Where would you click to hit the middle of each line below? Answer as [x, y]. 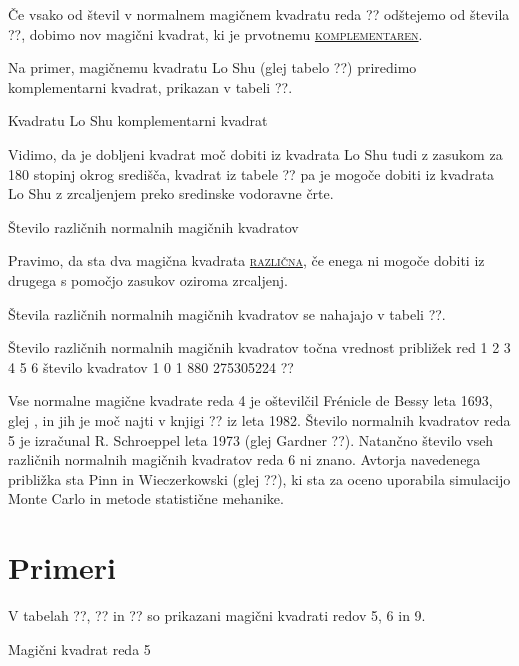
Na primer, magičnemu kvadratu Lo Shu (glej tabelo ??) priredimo [212, 67]
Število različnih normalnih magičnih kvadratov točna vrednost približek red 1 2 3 [259, 347]
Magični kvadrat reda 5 [79, 648]
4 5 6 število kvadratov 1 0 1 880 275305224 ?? [151, 366]
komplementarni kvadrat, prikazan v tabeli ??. [150, 86]
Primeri [62, 567]
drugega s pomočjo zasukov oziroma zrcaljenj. [148, 279]
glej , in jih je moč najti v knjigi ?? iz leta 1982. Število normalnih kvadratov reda [259, 419]
